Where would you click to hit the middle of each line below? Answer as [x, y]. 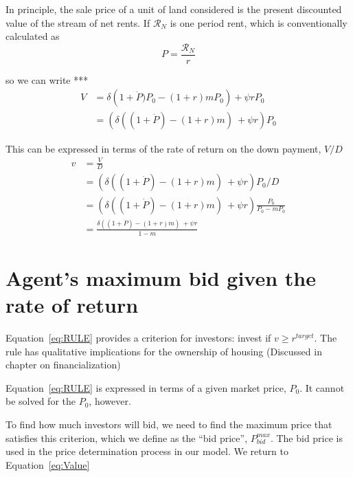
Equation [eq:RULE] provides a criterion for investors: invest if [138, 338]
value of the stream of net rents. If [78, 22]
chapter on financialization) [63, 365]
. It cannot [322, 387]
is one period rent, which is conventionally [259, 22]
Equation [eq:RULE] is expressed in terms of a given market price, [146, 387]
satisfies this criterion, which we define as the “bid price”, [127, 437]
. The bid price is [307, 437]
